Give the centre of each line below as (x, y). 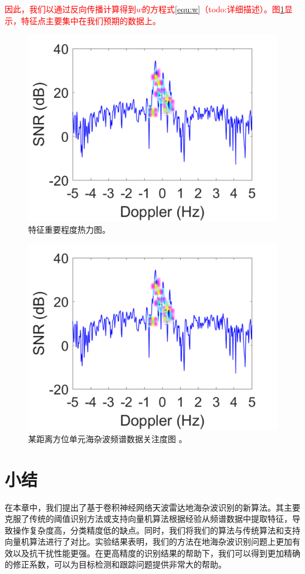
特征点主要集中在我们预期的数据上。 (91, 20)
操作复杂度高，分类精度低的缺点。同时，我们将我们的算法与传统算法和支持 (156, 530)
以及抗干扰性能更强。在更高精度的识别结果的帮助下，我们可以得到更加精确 (156, 553)
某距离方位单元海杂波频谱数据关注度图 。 (108, 438)
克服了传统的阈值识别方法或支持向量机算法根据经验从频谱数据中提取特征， (148, 519)
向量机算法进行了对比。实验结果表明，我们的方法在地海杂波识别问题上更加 (148, 541)
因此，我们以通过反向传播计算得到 (70, 9)
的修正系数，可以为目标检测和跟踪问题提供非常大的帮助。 (116, 564)
